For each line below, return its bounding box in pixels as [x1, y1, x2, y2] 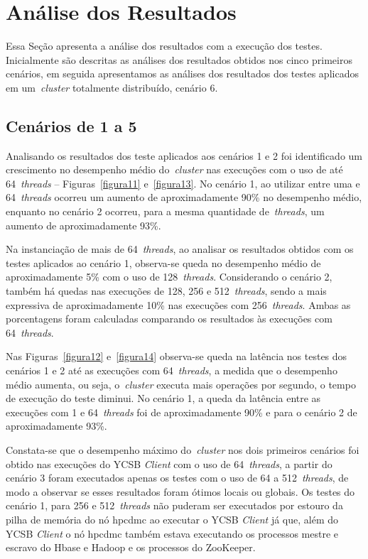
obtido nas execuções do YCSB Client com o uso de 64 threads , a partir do [6, 456, 332, 471]
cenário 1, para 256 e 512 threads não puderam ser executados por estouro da [6, 498, 343, 513]
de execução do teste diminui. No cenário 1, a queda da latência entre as [6, 391, 321, 406]
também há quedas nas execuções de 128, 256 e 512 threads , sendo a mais [6, 283, 327, 298]
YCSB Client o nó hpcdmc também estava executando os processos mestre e [6, 526, 339, 541]
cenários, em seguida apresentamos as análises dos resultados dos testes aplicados [6, 66, 359, 81]
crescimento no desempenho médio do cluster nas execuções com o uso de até [6, 162, 343, 177]
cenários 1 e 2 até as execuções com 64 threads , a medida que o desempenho [6, 363, 337, 378]
